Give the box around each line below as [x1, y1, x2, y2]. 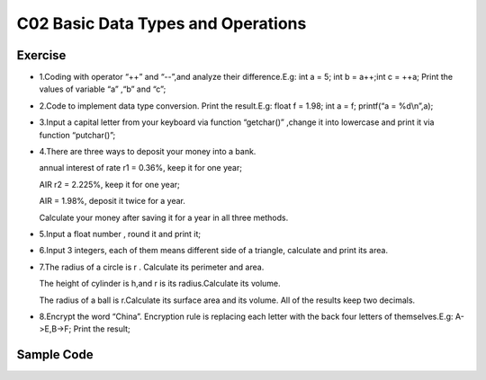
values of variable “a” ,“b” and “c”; [39, 84, 166, 94]
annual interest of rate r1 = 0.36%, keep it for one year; [39, 163, 243, 173]
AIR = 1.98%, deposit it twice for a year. [39, 196, 186, 207]
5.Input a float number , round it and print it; [39, 228, 202, 239]
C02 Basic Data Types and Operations [16, 13, 307, 33]
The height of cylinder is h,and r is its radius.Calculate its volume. [39, 278, 281, 289]
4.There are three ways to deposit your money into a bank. [39, 146, 256, 157]
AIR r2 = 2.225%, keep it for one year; [39, 179, 180, 190]
